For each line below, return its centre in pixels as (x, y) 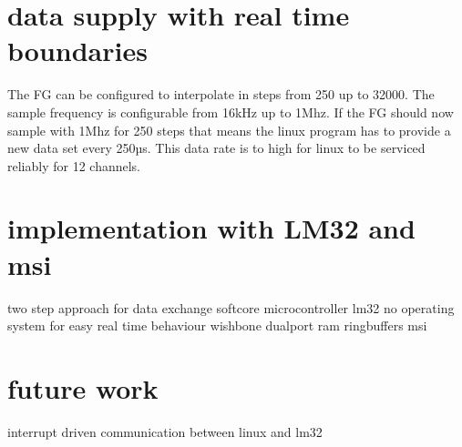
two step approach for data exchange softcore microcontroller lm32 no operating (231, 307)
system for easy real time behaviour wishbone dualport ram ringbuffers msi (217, 325)
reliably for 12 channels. (74, 165)
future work (83, 387)
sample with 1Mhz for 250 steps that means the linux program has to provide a (229, 130)
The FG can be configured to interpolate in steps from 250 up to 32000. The (221, 94)
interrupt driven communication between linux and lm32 (165, 431)
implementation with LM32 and (211, 228)
